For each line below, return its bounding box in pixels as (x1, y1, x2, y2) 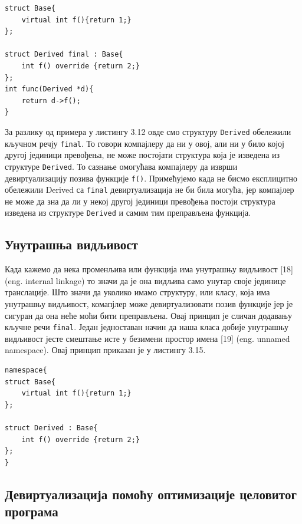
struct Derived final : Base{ (5, 50, 123, 59)
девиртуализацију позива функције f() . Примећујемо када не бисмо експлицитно (5, 172, 297, 184)
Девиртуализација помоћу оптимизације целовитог (5, 485, 297, 503)
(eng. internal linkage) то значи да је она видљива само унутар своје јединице (5, 274, 286, 286)
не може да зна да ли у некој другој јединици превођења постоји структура (5, 195, 275, 207)
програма (5, 502, 58, 520)
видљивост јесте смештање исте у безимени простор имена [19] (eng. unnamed (5, 332, 290, 344)
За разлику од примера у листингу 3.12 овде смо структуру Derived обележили (5, 125, 291, 137)
